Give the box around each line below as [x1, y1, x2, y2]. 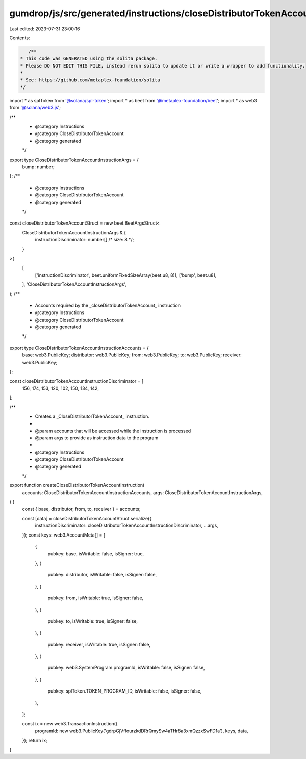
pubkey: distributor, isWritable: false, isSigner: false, [47, 572, 157, 578]
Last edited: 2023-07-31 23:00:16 [9, 26, 80, 32]
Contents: [9, 35, 30, 41]
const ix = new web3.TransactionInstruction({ [22, 721, 118, 727]
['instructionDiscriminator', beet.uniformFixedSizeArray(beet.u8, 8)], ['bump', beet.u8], [35, 272, 217, 278]
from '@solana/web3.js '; [9, 105, 61, 111]
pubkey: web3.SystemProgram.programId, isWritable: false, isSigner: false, [47, 665, 205, 671]
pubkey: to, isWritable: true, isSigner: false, [47, 618, 138, 624]
